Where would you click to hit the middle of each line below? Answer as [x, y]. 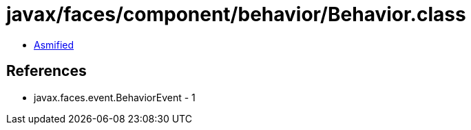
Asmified [54, 44]
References [46, 71]
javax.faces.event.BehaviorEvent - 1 [115, 97]
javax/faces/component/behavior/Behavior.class [236, 14]
